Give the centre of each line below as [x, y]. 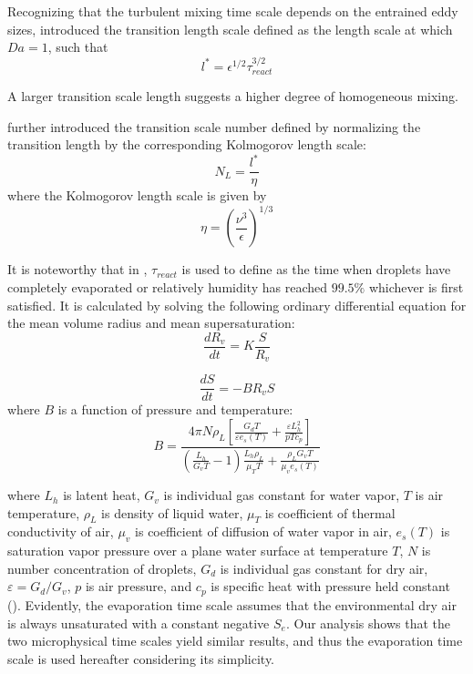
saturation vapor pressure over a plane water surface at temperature [198, 551]
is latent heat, [102, 495]
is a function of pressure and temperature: [175, 409]
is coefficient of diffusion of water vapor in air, [263, 531]
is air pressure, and [139, 586]
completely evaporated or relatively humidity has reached [168, 287]
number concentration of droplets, [102, 568]
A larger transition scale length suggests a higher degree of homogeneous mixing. [233, 96]
